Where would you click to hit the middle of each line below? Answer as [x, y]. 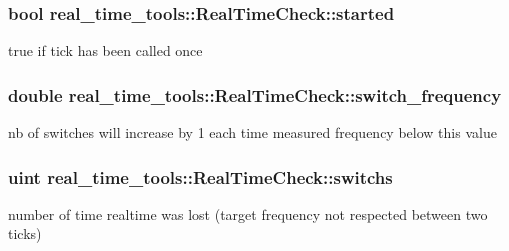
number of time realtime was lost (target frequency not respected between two [248, 213]
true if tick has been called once [105, 50]
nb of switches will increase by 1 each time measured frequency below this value [252, 132]
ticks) [25, 233]
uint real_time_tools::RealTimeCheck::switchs [200, 176]
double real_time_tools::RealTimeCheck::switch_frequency [255, 94]
